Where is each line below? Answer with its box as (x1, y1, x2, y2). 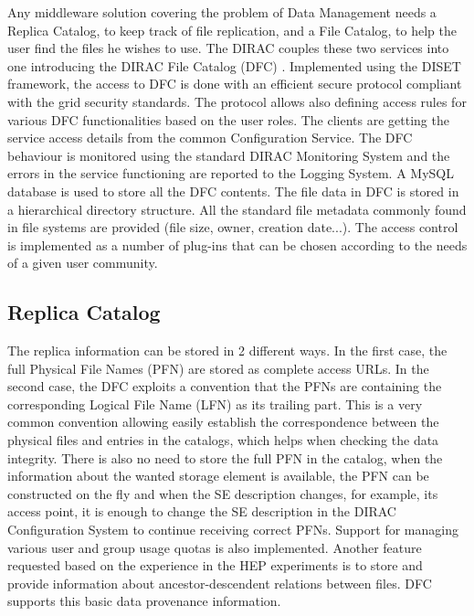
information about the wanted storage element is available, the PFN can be (7, 466, 429, 485)
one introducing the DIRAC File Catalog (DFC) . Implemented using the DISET (7, 56, 461, 75)
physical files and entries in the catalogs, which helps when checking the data (7, 430, 439, 450)
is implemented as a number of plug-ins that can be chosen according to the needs (7, 235, 468, 254)
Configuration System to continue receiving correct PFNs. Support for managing (7, 520, 458, 539)
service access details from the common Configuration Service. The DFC (7, 128, 413, 147)
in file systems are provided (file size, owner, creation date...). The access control (7, 218, 458, 237)
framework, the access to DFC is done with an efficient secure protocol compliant (7, 74, 462, 93)
